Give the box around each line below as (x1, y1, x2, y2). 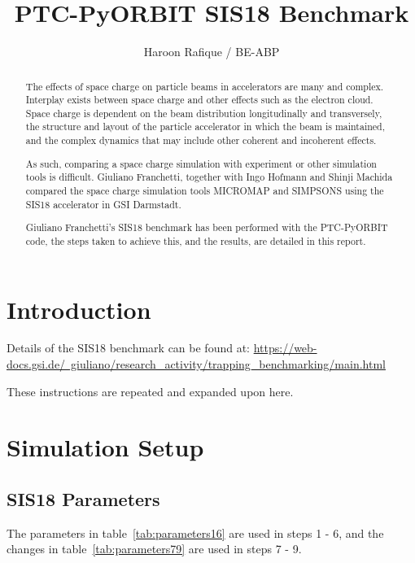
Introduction (7, 292, 151, 325)
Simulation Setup (7, 430, 204, 464)
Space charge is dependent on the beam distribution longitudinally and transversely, (25, 106, 382, 120)
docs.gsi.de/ (7, 356, 66, 373)
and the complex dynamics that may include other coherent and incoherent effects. (25, 133, 377, 147)
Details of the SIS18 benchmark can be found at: (7, 339, 250, 356)
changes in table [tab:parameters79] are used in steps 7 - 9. (7, 540, 302, 557)
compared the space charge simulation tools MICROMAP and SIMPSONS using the (25, 184, 384, 197)
